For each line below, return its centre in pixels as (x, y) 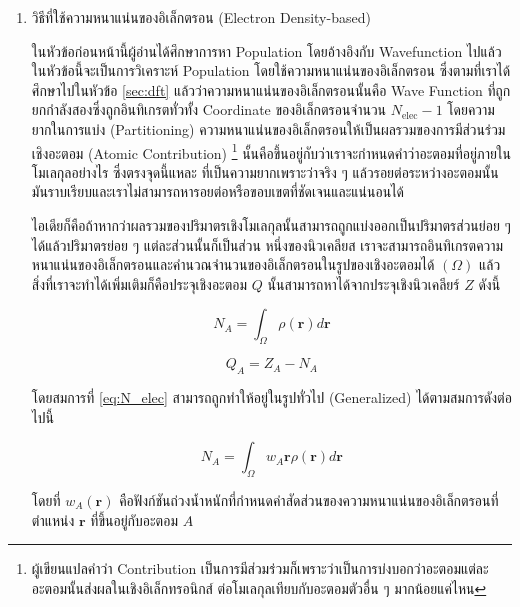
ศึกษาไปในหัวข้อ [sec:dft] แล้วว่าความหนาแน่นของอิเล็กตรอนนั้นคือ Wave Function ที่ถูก (271, 89)
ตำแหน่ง (53, 519)
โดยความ (471, 109)
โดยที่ (46, 499)
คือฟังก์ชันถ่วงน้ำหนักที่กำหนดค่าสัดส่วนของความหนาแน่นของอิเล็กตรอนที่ (309, 499)
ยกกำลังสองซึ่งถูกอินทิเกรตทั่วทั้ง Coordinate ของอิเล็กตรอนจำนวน (209, 109)
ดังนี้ (489, 283)
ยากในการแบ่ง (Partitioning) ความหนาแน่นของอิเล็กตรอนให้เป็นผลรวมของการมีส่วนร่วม (268, 128)
